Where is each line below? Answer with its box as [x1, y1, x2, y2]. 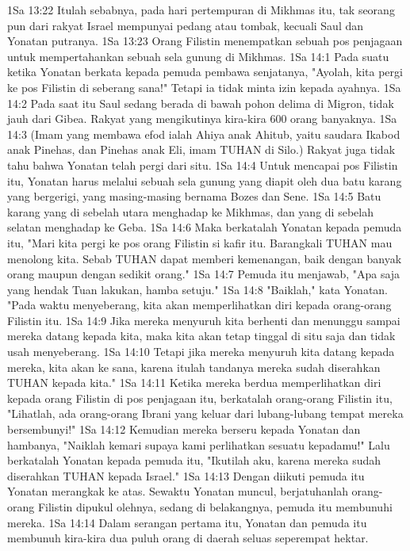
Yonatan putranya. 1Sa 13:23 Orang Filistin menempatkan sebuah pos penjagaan [7, 33, 403, 49]
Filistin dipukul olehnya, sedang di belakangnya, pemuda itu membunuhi [37, 499, 393, 515]
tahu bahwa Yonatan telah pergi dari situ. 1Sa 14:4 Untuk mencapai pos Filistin [7, 156, 398, 173]
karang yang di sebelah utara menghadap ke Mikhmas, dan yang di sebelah [7, 203, 374, 220]
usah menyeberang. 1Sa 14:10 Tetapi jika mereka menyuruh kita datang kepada [7, 343, 395, 360]
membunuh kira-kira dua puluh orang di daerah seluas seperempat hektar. [7, 530, 369, 546]
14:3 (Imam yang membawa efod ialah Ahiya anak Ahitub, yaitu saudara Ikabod [7, 125, 400, 142]
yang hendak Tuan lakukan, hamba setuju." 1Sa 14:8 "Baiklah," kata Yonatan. [7, 281, 389, 297]
